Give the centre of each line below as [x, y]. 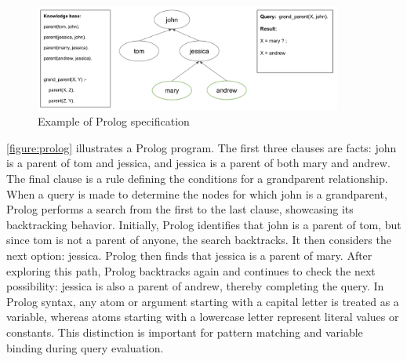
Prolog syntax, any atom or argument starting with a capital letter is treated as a [203, 301]
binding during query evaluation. [85, 347]
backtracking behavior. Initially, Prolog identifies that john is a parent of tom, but [204, 224]
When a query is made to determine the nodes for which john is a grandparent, [197, 193]
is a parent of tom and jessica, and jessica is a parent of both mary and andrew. [198, 163]
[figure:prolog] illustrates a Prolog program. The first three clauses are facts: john [202, 147]
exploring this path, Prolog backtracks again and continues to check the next [191, 270]
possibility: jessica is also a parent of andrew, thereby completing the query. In [195, 286]
